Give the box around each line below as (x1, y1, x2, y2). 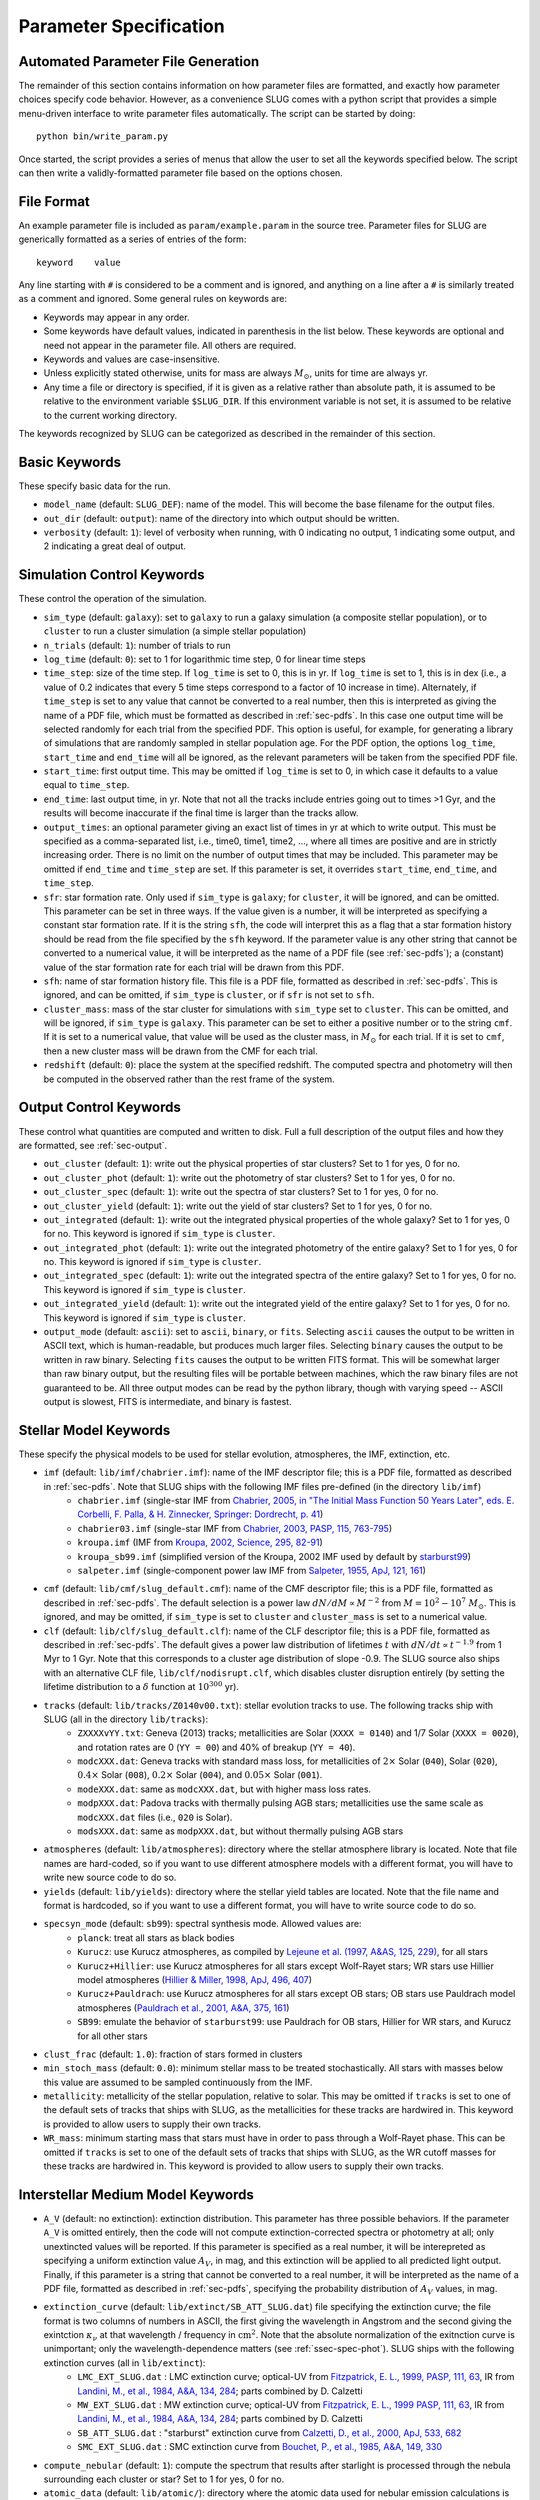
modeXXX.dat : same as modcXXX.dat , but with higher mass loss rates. (77, 1783, 372, 1795)
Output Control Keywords (18, 1099, 182, 1116)
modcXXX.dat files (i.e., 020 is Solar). (77, 1811, 233, 1823)
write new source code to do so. (43, 1871, 177, 1884)
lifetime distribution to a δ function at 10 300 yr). (43, 1680, 240, 1693)
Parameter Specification (18, 15, 225, 37)
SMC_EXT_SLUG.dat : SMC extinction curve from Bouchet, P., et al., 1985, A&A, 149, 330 (77, 2441, 443, 2453)
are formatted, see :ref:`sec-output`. (18, 1139, 168, 1151)
